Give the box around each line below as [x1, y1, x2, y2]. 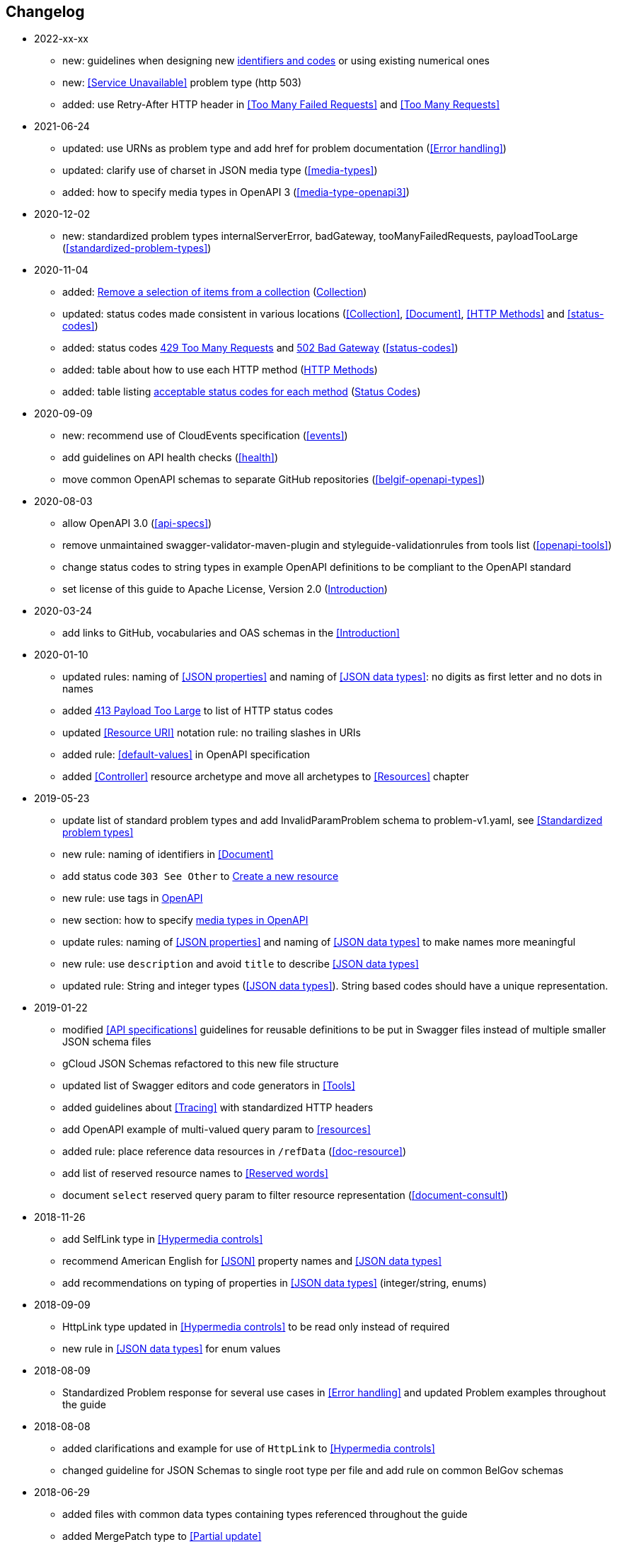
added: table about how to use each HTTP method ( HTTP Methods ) [62, 364, 378, 376]
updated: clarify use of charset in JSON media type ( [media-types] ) [62, 164, 378, 177]
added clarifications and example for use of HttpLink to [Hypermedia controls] [62, 1442, 435, 1455]
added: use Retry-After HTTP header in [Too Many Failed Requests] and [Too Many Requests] [62, 98, 500, 111]
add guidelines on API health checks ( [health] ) [62, 451, 278, 464]
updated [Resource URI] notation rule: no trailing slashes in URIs [62, 726, 362, 739]
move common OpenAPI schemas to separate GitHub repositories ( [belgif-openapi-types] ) [62, 473, 485, 486]
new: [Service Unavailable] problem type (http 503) [62, 76, 302, 89]
